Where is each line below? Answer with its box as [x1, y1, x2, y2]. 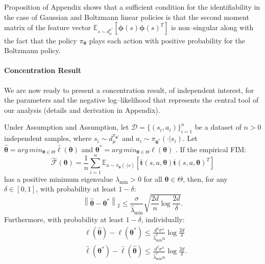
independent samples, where [4, 133, 92, 143]
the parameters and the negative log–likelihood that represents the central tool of [4, 94, 259, 105]
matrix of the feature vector [4, 22, 91, 33]
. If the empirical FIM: [175, 143, 247, 154]
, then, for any [183, 173, 228, 184]
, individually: [141, 214, 185, 225]
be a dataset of [195, 122, 242, 132]
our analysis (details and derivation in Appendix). [4, 104, 160, 115]
